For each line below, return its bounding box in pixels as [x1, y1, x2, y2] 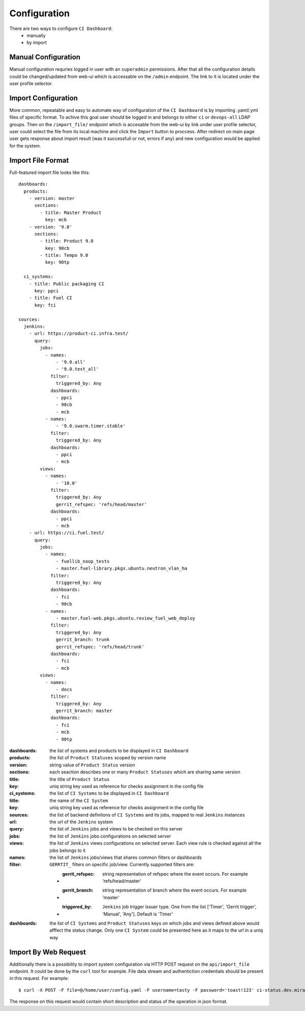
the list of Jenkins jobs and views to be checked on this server [49, 826, 183, 832]
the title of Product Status [49, 776, 110, 782]
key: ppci [34, 288, 59, 294]
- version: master [28, 195, 75, 201]
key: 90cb [45, 245, 70, 251]
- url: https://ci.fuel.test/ [28, 530, 104, 536]
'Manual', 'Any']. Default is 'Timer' [102, 911, 173, 917]
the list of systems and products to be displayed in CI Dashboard [49, 748, 189, 754]
